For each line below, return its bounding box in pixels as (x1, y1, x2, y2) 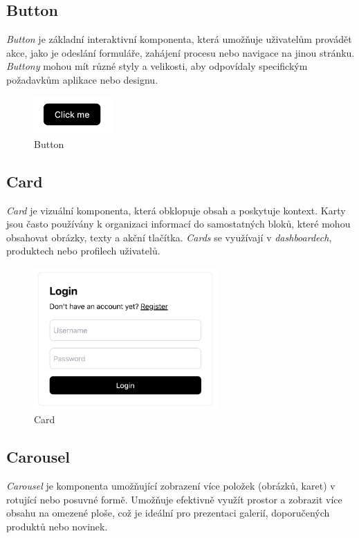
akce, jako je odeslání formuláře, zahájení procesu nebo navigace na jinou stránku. (6, 45, 355, 59)
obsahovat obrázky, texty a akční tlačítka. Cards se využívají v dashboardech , (6, 230, 332, 244)
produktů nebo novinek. (6, 519, 108, 533)
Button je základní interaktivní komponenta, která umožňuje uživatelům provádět (6, 32, 352, 46)
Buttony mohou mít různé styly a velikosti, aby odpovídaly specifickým (6, 59, 308, 73)
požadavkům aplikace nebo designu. (6, 72, 158, 86)
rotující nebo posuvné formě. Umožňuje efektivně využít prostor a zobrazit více (6, 492, 342, 506)
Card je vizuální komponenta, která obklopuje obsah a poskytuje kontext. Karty (6, 203, 346, 217)
